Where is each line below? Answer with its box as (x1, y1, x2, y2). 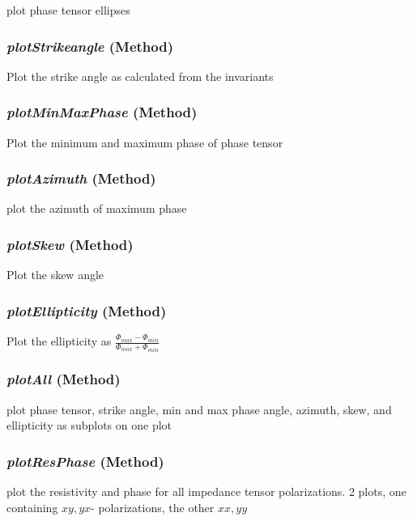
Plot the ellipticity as (6, 333, 112, 349)
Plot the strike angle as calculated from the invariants (6, 67, 274, 84)
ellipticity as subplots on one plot (6, 417, 172, 434)
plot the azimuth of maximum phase (6, 200, 187, 217)
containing (6, 498, 58, 515)
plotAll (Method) (6, 369, 121, 389)
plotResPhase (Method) (6, 451, 164, 471)
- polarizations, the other (91, 498, 215, 515)
